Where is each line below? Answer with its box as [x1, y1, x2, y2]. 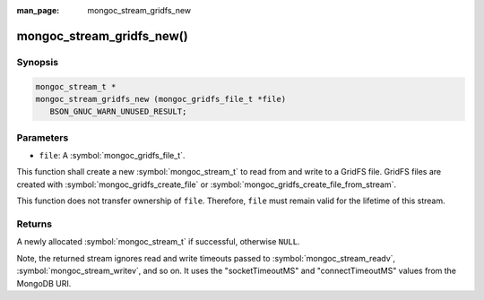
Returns [16, 218, 53, 230]
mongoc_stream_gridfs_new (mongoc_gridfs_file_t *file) [35, 94, 287, 104]
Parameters [16, 131, 69, 143]
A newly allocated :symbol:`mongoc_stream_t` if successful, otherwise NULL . [16, 236, 300, 247]
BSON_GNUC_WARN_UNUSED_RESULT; [49, 107, 187, 116]
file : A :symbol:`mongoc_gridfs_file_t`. [39, 150, 186, 161]
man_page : [16, 5, 60, 15]
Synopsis [16, 56, 58, 68]
